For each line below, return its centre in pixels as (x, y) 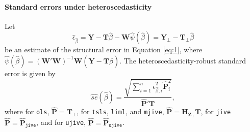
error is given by (30, 73)
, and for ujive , (61, 122)
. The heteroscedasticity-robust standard (183, 60)
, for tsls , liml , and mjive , (120, 111)
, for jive (216, 111)
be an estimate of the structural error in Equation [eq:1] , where (104, 49)
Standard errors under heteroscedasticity (78, 6)
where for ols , (27, 111)
